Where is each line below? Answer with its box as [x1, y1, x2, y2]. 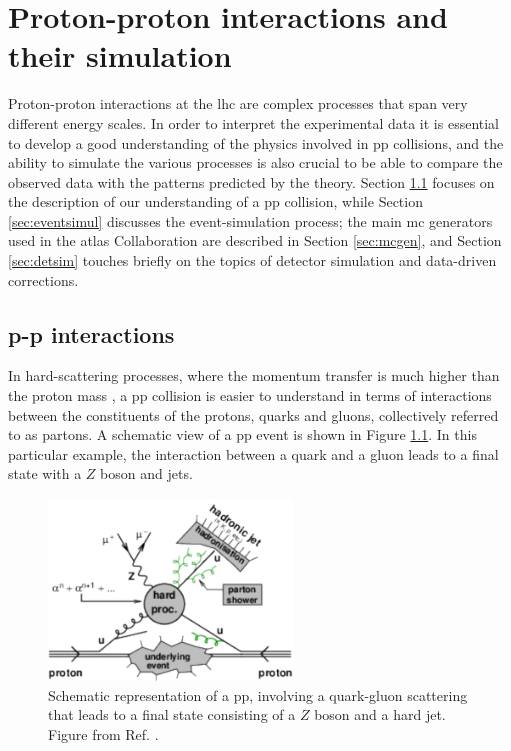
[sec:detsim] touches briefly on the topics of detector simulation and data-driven [8, 250, 497, 271]
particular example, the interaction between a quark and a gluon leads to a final [8, 443, 499, 464]
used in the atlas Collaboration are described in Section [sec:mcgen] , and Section [8, 230, 502, 251]
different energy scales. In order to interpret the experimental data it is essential [8, 112, 500, 133]
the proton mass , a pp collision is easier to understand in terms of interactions [8, 385, 492, 406]
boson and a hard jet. [314, 704, 446, 725]
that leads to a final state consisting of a [48, 704, 296, 725]
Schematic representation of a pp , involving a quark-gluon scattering [48, 684, 468, 705]
